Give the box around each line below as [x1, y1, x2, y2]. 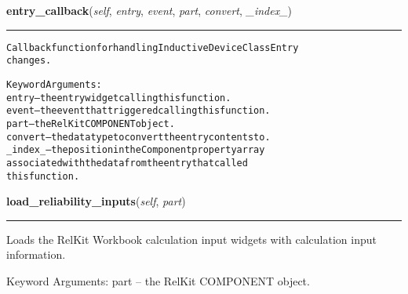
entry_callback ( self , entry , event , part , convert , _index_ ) [6, 2, 293, 18]
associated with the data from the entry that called [6, 157, 248, 169]
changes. [6, 55, 52, 67]
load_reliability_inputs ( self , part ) [6, 193, 186, 209]
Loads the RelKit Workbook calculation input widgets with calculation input [6, 230, 377, 247]
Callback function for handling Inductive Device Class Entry [6, 42, 299, 53]
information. [6, 246, 66, 263]
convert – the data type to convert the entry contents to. [6, 131, 271, 143]
